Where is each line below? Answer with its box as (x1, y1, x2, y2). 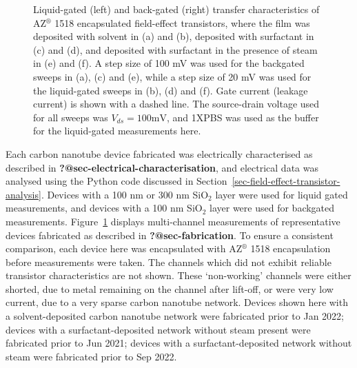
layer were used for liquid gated (215, 187, 348, 201)
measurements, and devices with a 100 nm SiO (6, 201, 203, 215)
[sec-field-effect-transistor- (232, 174, 340, 188)
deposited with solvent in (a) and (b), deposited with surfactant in (33, 29, 314, 43)
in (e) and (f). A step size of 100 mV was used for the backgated (33, 56, 305, 70)
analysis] (6, 187, 41, 201)
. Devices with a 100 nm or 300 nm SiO (41, 187, 209, 201)
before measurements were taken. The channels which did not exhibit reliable (6, 254, 331, 269)
